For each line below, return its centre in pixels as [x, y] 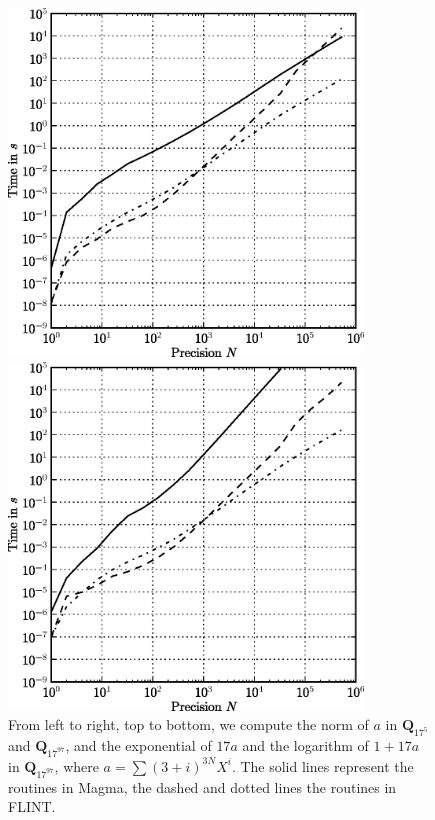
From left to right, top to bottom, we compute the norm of [188, 724]
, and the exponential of [138, 745]
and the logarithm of [305, 745]
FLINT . [32, 806]
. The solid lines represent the [322, 765]
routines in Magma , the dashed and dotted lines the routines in [202, 786]
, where [76, 765]
